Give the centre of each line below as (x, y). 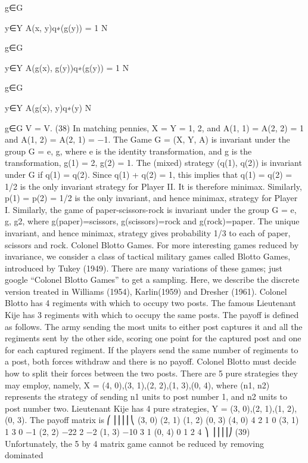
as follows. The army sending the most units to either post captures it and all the (154, 326)
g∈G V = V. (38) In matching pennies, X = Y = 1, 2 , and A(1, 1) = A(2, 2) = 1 (154, 127)
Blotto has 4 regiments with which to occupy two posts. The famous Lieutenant (150, 303)
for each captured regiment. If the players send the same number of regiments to (152, 349)
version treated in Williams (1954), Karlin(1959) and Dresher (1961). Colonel (146, 291)
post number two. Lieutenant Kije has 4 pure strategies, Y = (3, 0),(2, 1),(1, (145, 408)
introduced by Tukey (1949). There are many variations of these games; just (144, 268)
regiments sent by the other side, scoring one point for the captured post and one (153, 338)
